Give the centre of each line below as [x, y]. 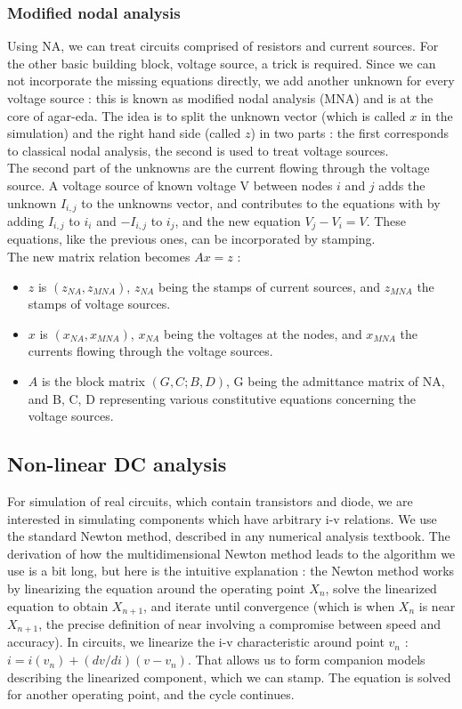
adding [26, 221]
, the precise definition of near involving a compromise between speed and [240, 624]
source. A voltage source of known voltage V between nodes [170, 185]
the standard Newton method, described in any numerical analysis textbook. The [229, 536]
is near [437, 605]
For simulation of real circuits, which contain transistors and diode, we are [210, 501]
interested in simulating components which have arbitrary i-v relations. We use [222, 518]
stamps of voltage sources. [99, 304]
